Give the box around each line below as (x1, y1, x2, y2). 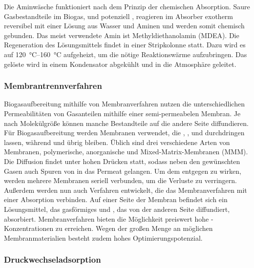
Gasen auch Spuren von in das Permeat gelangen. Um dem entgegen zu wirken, (4, 165, 241, 176)
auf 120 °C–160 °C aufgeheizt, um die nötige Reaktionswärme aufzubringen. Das (4, 49, 247, 59)
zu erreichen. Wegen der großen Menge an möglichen (55, 223, 213, 233)
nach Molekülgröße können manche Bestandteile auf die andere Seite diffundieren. (4, 118, 249, 128)
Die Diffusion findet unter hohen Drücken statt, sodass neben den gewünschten (4, 156, 240, 166)
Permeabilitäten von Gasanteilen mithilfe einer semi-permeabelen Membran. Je (4, 108, 241, 118)
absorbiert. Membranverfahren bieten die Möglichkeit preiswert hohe (4, 213, 209, 224)
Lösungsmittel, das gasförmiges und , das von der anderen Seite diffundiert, (4, 204, 230, 214)
